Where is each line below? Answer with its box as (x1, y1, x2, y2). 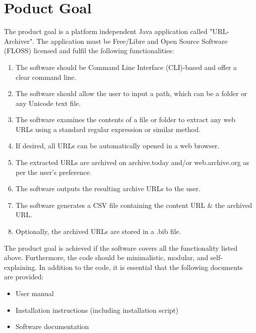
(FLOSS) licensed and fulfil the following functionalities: (4, 45, 174, 56)
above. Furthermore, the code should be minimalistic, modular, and (4, 252, 208, 263)
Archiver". (4, 35, 35, 46)
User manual (15, 288, 54, 298)
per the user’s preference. (15, 166, 92, 177)
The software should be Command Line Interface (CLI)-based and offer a (15, 62, 237, 72)
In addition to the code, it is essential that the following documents (39, 262, 243, 272)
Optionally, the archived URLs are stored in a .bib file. (15, 226, 181, 236)
